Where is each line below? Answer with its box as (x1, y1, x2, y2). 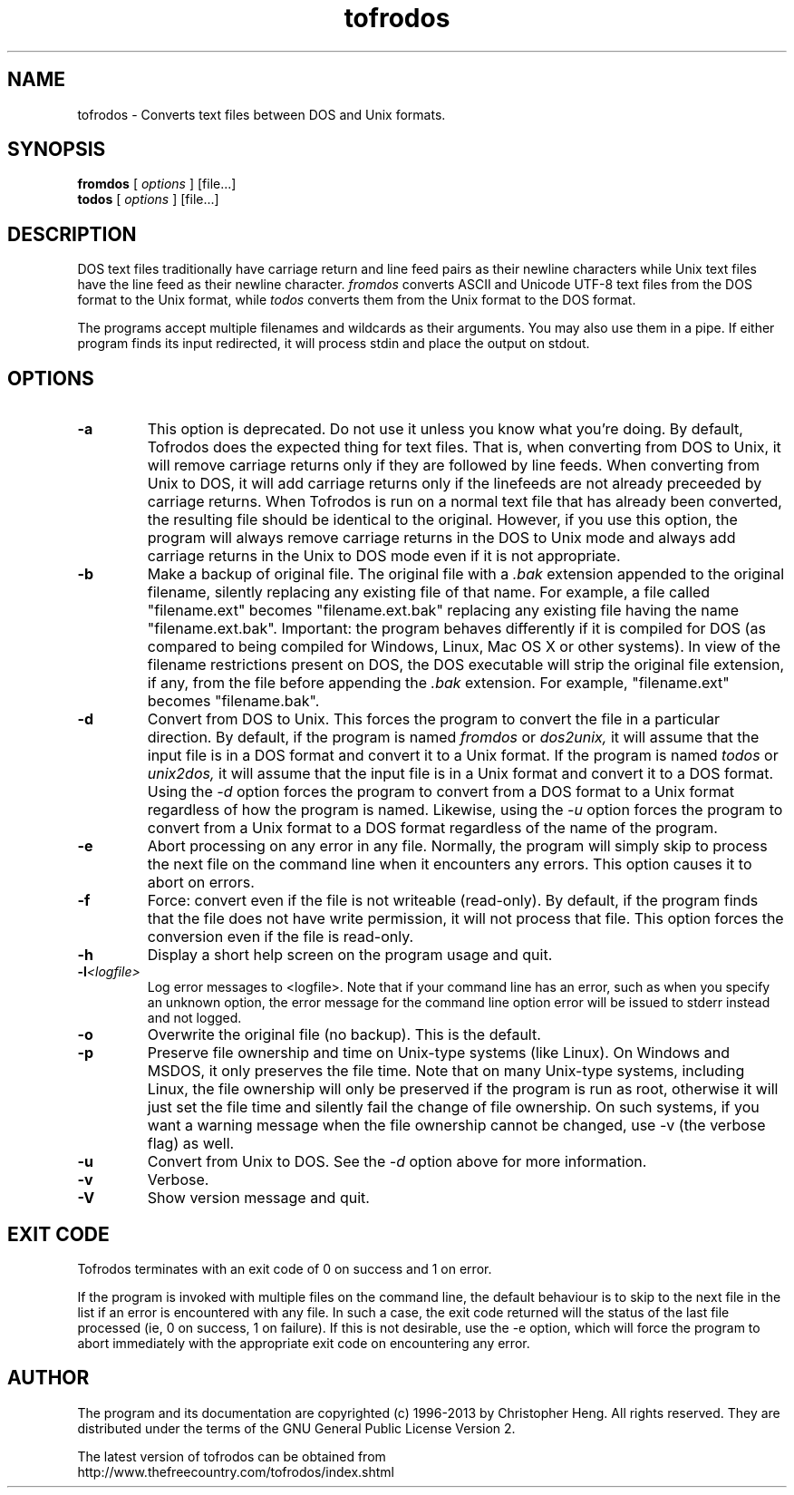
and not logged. (147, 1010, 242, 1026)
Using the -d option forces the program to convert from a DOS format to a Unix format (147, 782, 734, 801)
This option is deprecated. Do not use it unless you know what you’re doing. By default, (147, 420, 743, 439)
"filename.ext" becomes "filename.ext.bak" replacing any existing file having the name (147, 601, 740, 620)
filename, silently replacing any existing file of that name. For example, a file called (147, 583, 711, 602)
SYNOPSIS (7, 138, 106, 161)
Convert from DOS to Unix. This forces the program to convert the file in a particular (147, 710, 720, 729)
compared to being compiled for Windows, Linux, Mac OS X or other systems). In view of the (147, 637, 781, 656)
